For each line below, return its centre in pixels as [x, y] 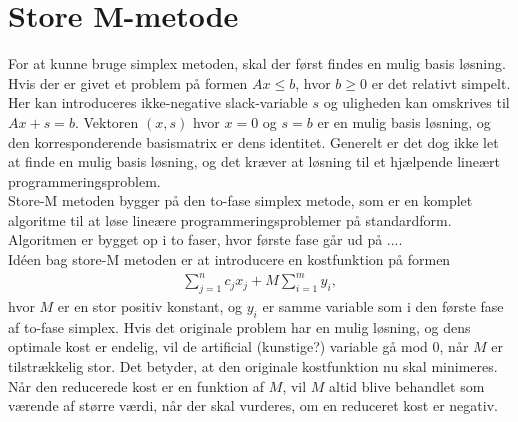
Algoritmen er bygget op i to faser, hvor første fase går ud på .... [205, 239]
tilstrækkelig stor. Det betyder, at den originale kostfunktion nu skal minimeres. [253, 365]
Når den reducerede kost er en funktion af [136, 385]
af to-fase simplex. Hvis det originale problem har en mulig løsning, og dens [239, 326]
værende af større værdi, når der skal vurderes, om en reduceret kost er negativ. [253, 405]
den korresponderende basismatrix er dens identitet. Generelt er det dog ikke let [253, 141]
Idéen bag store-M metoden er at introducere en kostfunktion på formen [229, 259]
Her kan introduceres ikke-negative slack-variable [158, 102]
